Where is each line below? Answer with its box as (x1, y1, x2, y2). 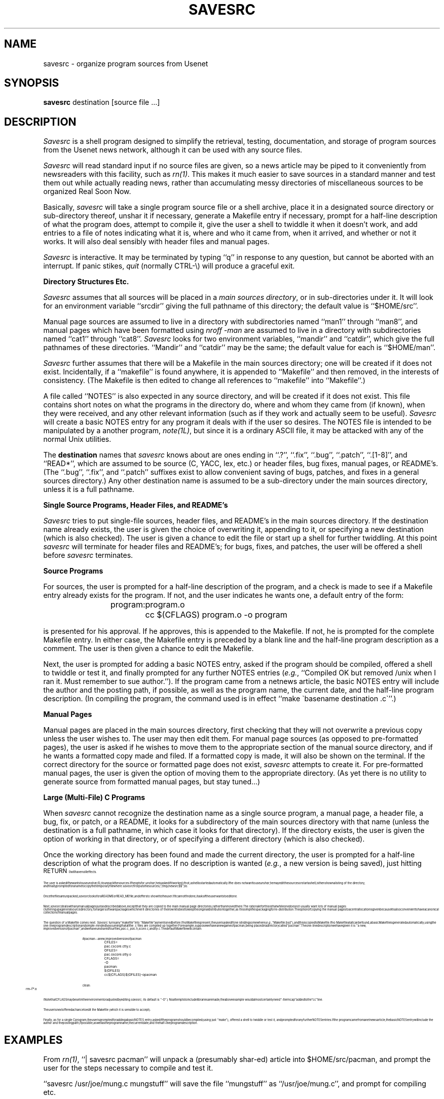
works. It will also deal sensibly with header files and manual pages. (43, 237, 270, 246)
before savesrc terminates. (43, 551, 133, 560)
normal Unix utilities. (43, 435, 112, 444)
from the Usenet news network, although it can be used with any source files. (43, 145, 303, 155)
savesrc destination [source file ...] (43, 98, 160, 107)
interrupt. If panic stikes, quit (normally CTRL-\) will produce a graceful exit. (43, 261, 295, 271)
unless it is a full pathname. (43, 485, 134, 494)
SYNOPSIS (4, 77, 59, 90)
